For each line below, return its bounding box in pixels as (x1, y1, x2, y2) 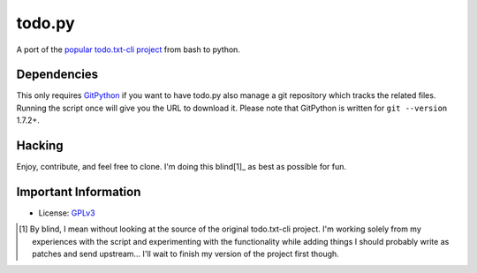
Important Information (16, 184, 141, 199)
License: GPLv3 (38, 208, 96, 218)
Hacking (16, 138, 64, 154)
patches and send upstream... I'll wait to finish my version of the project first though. (32, 248, 339, 260)
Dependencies (16, 67, 99, 82)
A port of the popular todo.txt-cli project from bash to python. (16, 44, 240, 55)
